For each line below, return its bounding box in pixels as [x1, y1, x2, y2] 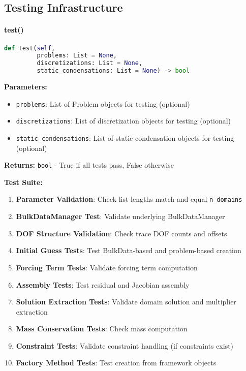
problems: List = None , [37, 52, 117, 59]
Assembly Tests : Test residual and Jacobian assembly [16, 279, 190, 290]
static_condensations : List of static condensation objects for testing [16, 132, 234, 143]
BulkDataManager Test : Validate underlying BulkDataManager [16, 211, 225, 222]
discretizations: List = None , [37, 59, 143, 67]
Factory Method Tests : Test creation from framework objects [16, 357, 217, 368]
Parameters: [4, 81, 47, 92]
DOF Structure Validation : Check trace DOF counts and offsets [16, 228, 227, 238]
